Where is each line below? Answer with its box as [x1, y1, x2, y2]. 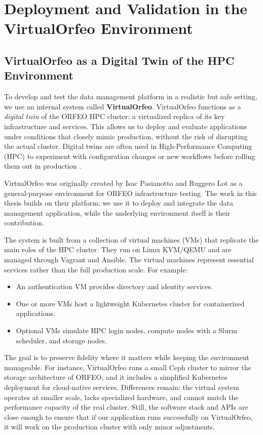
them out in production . [4, 161, 82, 171]
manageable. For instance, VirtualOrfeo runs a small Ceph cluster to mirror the [4, 362, 251, 372]
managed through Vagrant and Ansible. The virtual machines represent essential [4, 254, 254, 265]
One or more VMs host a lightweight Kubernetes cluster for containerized [16, 298, 245, 308]
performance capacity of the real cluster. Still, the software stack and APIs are [4, 402, 248, 412]
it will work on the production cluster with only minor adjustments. [4, 421, 215, 432]
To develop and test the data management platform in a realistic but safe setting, [4, 91, 257, 102]
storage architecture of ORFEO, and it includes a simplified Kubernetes [4, 372, 228, 382]
